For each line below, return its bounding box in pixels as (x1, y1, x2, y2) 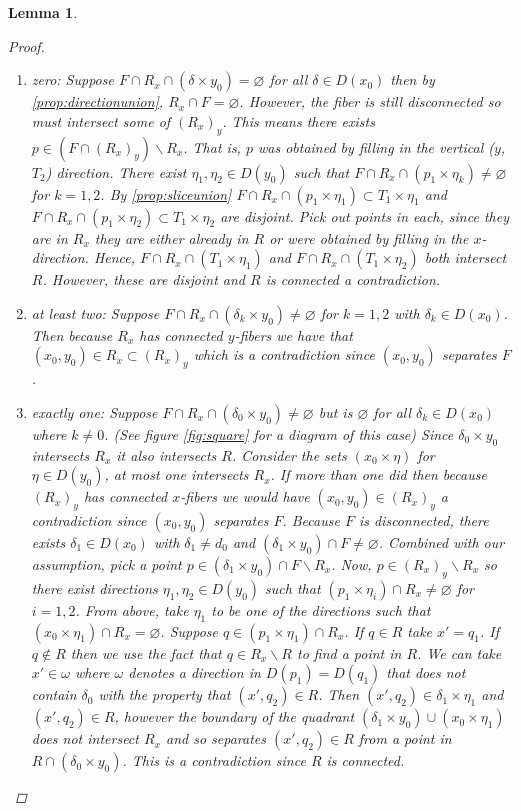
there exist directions (31, 577, 158, 598)
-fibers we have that (234, 324, 353, 345)
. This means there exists (222, 110, 375, 131)
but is (318, 401, 353, 422)
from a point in (358, 728, 452, 749)
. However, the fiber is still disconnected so (239, 91, 501, 112)
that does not (386, 662, 466, 683)
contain (31, 684, 77, 705)
